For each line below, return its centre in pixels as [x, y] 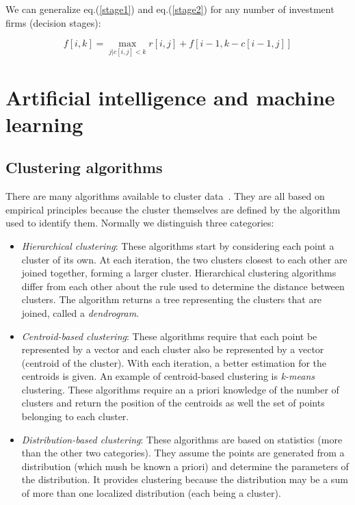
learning [44, 124]
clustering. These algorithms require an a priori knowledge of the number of [180, 389]
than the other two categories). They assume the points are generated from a [183, 453]
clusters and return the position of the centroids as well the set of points [173, 403]
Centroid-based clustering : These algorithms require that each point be [169, 336]
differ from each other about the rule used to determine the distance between [183, 286]
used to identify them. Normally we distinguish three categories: [140, 223]
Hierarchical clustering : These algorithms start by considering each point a [178, 245]
